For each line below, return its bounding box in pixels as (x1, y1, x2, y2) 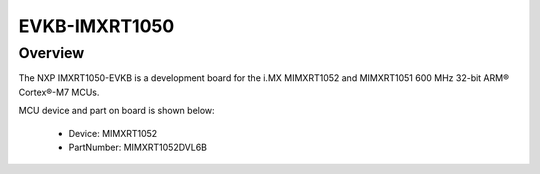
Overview (18, 44, 85, 62)
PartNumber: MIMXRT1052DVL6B (68, 141, 208, 153)
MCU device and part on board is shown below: (18, 105, 215, 117)
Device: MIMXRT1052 (68, 127, 158, 139)
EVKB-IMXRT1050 (18, 15, 175, 37)
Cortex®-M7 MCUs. (18, 86, 100, 98)
